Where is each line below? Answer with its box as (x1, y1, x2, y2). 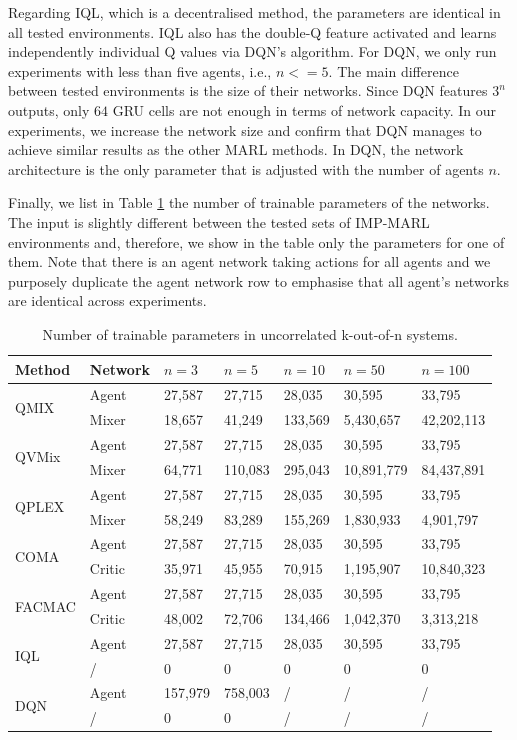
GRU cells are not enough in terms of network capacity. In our (112, 99, 496, 120)
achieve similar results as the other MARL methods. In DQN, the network (8, 139, 464, 160)
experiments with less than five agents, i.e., (8, 60, 272, 81)
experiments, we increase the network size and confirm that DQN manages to (8, 119, 482, 140)
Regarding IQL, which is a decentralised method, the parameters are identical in (8, 2, 501, 22)
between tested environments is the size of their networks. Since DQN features (8, 80, 488, 101)
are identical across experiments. (8, 290, 207, 311)
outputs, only (8, 99, 90, 120)
